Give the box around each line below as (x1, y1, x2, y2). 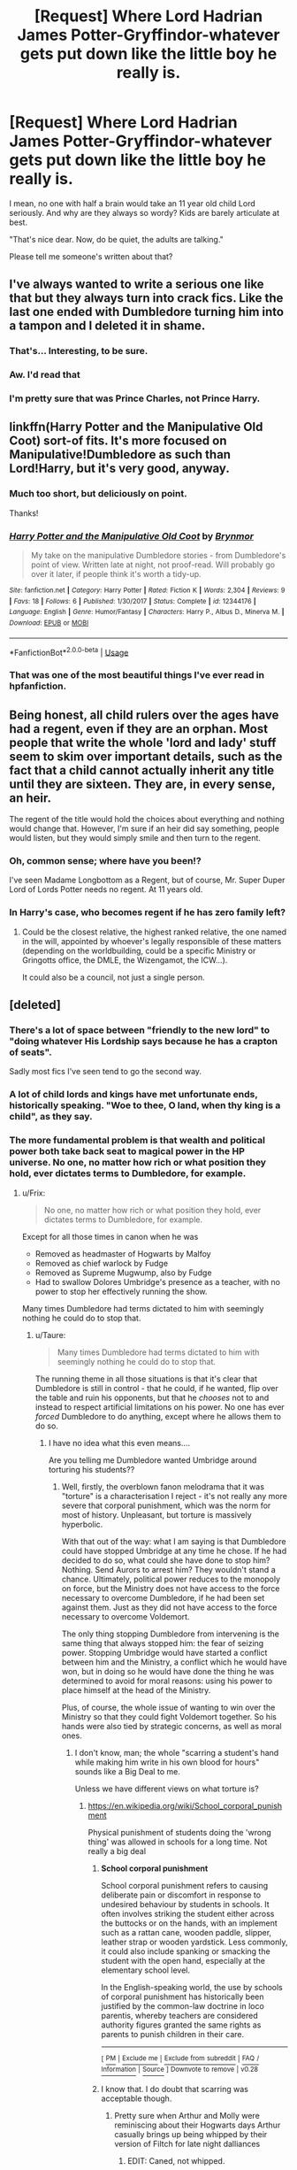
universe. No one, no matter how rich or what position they (9, 1157, 267, 1169)
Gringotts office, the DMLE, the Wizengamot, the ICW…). (21, 954, 228, 966)
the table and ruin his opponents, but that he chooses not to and (34, 1392, 270, 1403)
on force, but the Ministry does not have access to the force (61, 1582, 280, 1594)
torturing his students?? (48, 1464, 135, 1474)
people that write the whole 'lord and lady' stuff (9, 735, 277, 750)
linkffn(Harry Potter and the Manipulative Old (9, 419, 263, 435)
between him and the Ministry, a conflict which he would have (61, 1657, 287, 1667)
